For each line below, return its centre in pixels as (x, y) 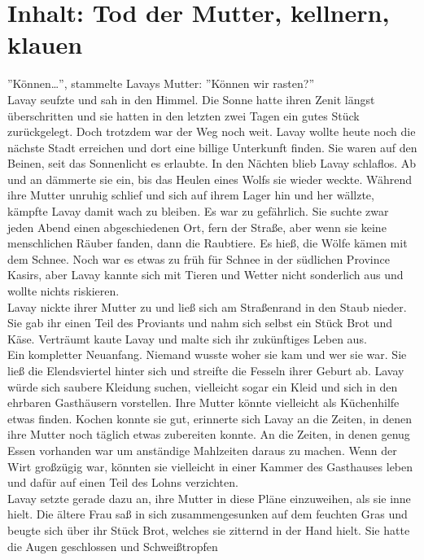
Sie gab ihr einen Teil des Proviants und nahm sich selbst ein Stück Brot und (200, 323)
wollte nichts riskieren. (63, 291)
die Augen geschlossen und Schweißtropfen (113, 546)
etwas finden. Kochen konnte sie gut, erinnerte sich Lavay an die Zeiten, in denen (210, 418)
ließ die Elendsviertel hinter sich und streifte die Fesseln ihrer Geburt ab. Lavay (206, 370)
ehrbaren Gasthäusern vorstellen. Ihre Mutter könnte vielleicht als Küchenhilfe (203, 402)
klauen (45, 44)
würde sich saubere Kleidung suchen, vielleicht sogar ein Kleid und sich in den (203, 386)
